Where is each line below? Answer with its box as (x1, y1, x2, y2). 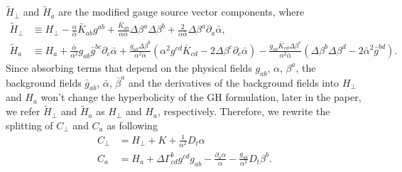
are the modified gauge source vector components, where (58, 4, 305, 19)
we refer (6, 104, 40, 119)
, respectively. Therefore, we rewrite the (157, 104, 330, 119)
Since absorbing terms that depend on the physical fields (6, 60, 252, 75)
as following (107, 117, 158, 132)
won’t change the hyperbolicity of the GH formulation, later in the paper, (40, 90, 362, 104)
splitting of (6, 117, 53, 132)
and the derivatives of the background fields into (128, 75, 339, 90)
